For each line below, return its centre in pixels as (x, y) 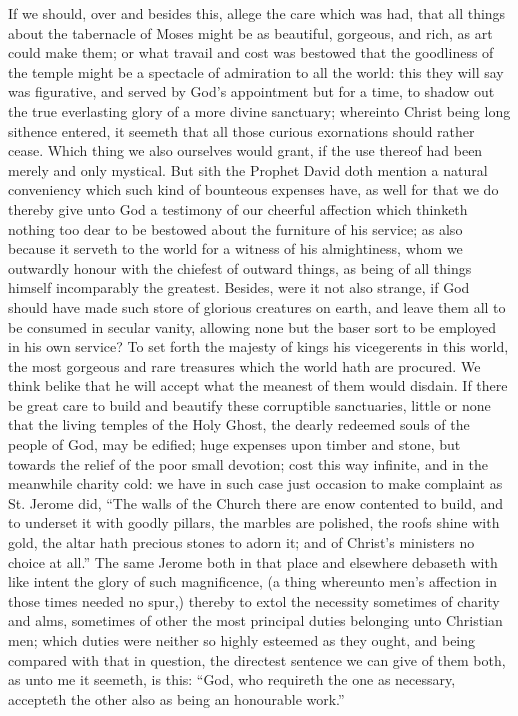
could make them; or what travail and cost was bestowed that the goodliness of (251, 52)
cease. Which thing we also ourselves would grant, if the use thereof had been (245, 150)
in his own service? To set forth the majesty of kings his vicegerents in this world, (258, 346)
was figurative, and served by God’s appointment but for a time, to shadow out (251, 91)
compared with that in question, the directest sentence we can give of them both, (257, 659)
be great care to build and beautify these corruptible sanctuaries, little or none (249, 404)
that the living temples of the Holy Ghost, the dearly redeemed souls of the (239, 424)
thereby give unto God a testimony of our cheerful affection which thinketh (238, 208)
